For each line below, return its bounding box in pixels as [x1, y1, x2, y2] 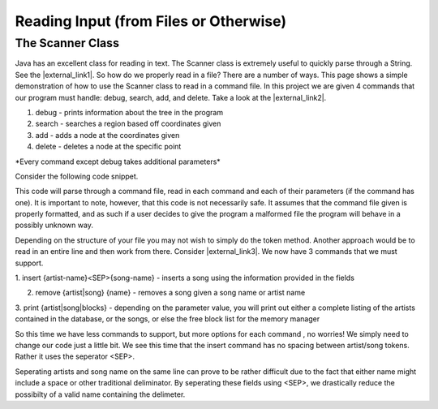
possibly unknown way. [15, 220, 93, 230]
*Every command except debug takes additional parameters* [15, 157, 221, 166]
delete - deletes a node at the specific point [35, 142, 182, 152]
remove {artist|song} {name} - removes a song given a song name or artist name [35, 288, 306, 298]
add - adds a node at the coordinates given [35, 130, 180, 140]
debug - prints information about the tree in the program [35, 107, 223, 117]
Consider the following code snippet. [15, 171, 139, 181]
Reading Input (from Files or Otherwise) [15, 12, 287, 30]
